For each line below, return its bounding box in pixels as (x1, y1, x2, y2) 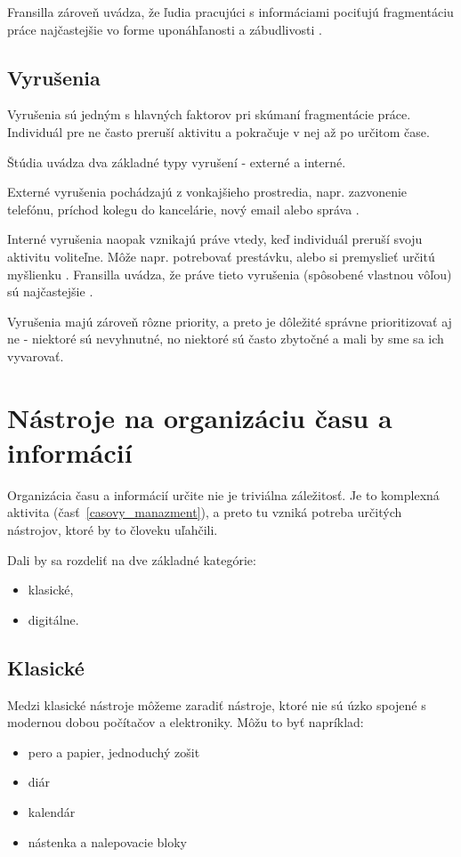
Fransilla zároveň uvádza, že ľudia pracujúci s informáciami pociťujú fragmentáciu (7, 3, 454, 20)
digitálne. (28, 610, 79, 628)
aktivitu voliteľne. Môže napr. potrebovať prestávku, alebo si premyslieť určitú (7, 247, 435, 265)
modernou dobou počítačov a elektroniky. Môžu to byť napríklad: (7, 713, 364, 732)
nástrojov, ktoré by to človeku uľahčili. (7, 521, 218, 539)
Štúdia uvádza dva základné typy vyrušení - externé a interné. (7, 152, 346, 171)
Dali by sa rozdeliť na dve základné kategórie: (7, 550, 256, 569)
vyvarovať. (7, 346, 64, 365)
